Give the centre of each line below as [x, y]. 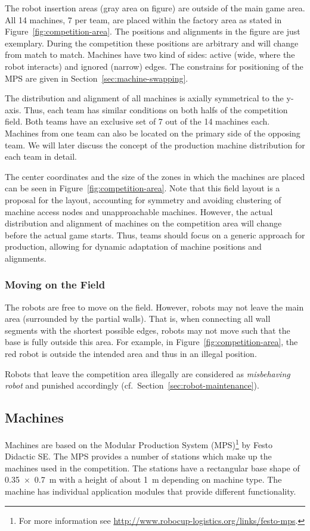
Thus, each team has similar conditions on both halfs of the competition [156, 109]
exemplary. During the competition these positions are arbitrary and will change [152, 43]
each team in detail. [41, 156]
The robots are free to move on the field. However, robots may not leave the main [154, 307]
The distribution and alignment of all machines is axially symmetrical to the [144, 98]
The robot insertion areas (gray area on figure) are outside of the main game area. [155, 8]
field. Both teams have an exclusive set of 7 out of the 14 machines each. [137, 121]
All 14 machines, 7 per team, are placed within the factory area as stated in [143, 19]
